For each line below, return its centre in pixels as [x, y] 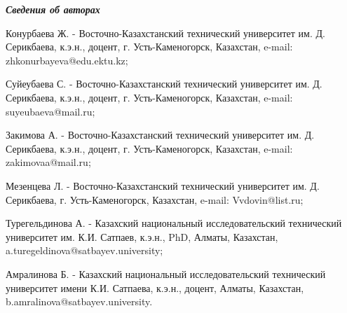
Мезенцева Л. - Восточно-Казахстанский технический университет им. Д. [163, 185]
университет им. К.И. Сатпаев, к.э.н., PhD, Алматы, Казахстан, [142, 236]
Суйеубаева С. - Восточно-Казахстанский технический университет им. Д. [164, 84]
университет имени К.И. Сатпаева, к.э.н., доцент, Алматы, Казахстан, [155, 287]
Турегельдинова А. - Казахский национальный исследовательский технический [174, 223]
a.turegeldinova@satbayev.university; [84, 250]
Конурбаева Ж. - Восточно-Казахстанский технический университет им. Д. [165, 33]
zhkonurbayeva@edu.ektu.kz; [67, 60]
